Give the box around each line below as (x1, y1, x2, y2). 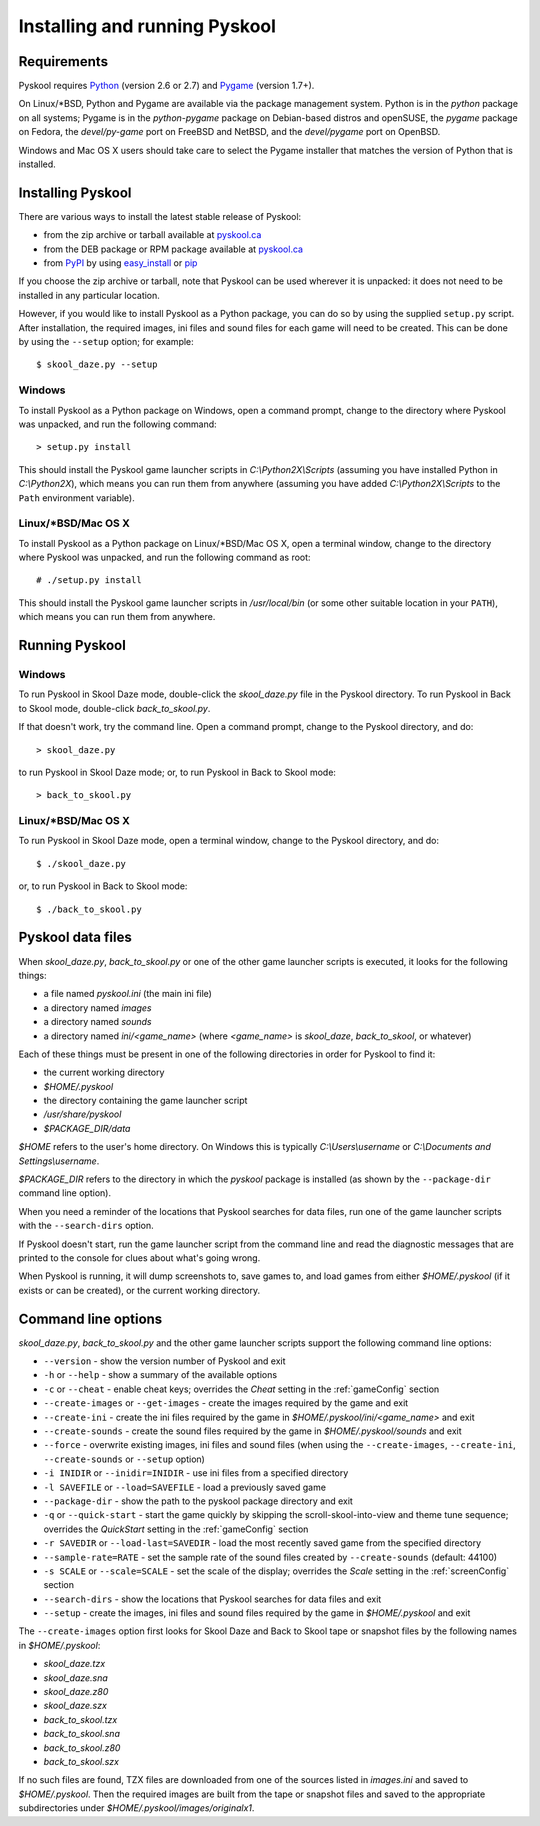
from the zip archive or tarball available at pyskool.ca (43, 229, 262, 241)
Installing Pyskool (18, 184, 132, 201)
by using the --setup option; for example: (18, 336, 194, 348)
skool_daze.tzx (43, 1658, 106, 1670)
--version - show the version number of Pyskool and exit (43, 1355, 286, 1367)
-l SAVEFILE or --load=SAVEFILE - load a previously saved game (43, 1481, 327, 1493)
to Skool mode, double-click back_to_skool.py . (18, 702, 211, 714)
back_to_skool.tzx (43, 1713, 118, 1725)
